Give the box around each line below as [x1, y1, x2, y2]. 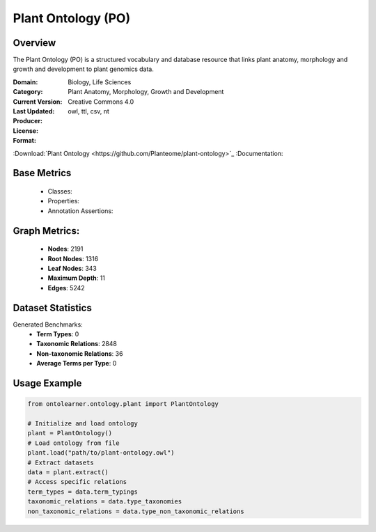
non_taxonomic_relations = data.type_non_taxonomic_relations [27, 507, 244, 515]
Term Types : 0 [36, 330, 79, 338]
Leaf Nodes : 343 [47, 264, 97, 272]
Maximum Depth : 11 [47, 274, 106, 282]
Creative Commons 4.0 [68, 97, 134, 106]
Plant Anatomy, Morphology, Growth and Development [68, 88, 224, 96]
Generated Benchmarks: [13, 320, 83, 329]
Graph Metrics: [13, 225, 80, 237]
